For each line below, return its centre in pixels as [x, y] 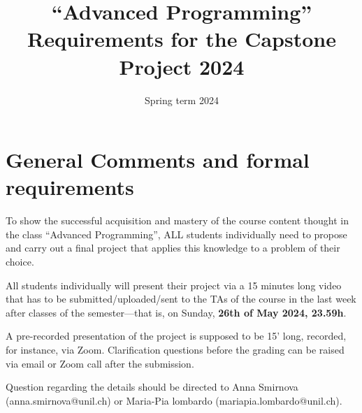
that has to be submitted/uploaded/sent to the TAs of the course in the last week [181, 299]
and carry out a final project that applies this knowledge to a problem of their [173, 248]
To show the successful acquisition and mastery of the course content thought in [177, 220]
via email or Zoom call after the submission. [100, 363]
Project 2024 [182, 66]
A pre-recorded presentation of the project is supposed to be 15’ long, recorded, [176, 336]
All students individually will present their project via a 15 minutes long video [174, 285]
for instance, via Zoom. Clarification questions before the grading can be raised [175, 349]
